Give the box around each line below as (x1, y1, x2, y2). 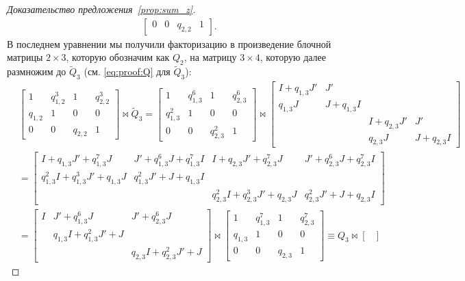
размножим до (7, 64, 66, 79)
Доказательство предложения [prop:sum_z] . (7, 2, 196, 16)
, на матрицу (184, 50, 237, 64)
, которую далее (260, 50, 327, 64)
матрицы (7, 50, 43, 64)
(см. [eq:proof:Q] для (84, 64, 171, 79)
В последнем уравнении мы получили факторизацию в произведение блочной (7, 36, 331, 51)
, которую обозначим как (66, 50, 170, 64)
